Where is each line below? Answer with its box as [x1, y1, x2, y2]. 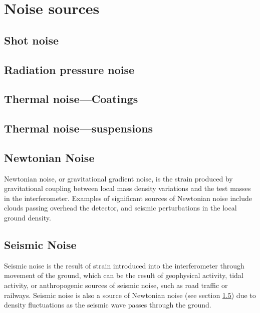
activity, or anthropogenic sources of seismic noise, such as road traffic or [4, 280, 228, 290]
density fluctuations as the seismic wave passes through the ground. [4, 299, 211, 310]
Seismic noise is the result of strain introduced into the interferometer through [4, 260, 244, 270]
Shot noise [4, 32, 59, 47]
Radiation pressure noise [4, 61, 135, 77]
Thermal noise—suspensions [4, 120, 153, 136]
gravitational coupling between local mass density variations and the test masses [4, 183, 251, 193]
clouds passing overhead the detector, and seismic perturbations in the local [4, 202, 237, 213]
